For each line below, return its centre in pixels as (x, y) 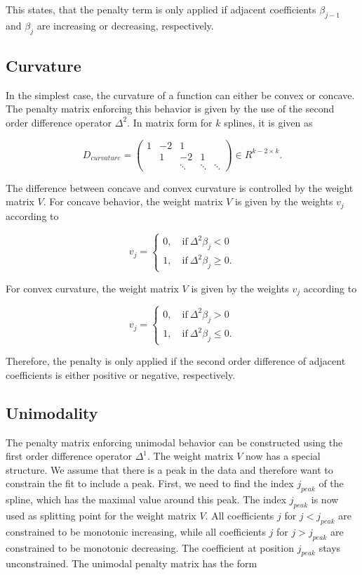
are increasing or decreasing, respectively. (125, 25)
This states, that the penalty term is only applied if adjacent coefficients (161, 9)
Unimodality (52, 412)
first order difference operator (69, 456)
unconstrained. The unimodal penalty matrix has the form (132, 563)
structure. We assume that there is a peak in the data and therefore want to (169, 469)
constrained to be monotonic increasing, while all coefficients (136, 531)
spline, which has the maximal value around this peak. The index (146, 499)
